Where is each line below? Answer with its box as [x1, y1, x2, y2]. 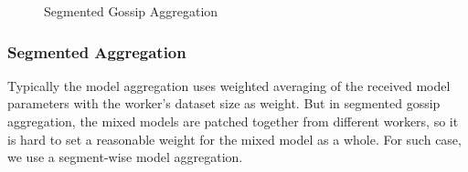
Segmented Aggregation [7, 40, 186, 63]
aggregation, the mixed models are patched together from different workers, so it [7, 112, 459, 130]
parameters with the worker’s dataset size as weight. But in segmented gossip [7, 94, 441, 113]
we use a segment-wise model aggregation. [7, 147, 243, 167]
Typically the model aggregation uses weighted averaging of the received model [7, 76, 451, 95]
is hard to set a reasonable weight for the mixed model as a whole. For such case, [7, 129, 462, 148]
